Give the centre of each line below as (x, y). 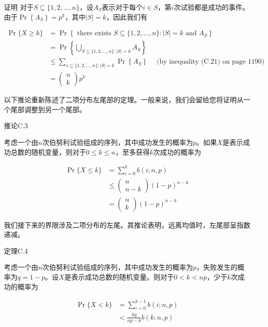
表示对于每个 (123, 7)
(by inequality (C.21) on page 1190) (211, 62)
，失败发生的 (217, 267)
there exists (94, 34)
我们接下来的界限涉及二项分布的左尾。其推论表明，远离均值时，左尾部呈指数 (127, 224)
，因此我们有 (127, 16)
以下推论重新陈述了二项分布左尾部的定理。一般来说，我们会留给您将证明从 (124, 100)
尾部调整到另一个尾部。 (48, 109)
